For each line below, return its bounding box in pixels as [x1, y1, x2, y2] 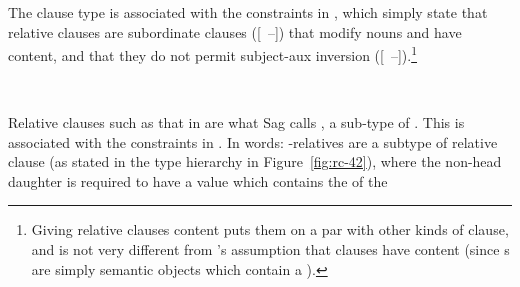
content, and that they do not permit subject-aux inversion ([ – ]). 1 [8, 42, 418, 65]
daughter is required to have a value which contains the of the [8, 170, 388, 191]
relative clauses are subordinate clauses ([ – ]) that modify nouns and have [8, 21, 462, 42]
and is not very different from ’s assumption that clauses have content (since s [31, 239, 510, 259]
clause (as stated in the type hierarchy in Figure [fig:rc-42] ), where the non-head [8, 151, 502, 172]
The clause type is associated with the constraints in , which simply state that [8, 2, 488, 22]
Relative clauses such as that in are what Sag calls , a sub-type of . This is [8, 112, 465, 133]
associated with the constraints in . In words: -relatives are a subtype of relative [8, 131, 498, 152]
